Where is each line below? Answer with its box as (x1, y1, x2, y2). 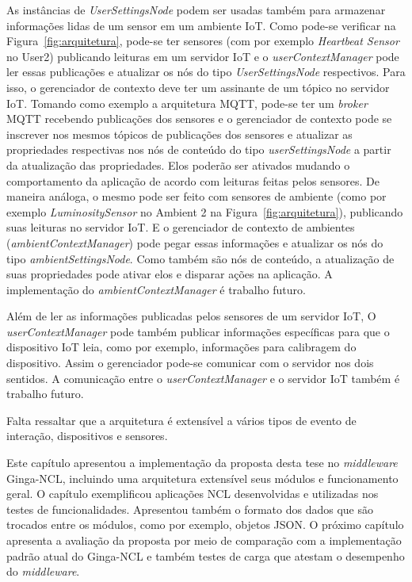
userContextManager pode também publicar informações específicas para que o (6, 323, 390, 339)
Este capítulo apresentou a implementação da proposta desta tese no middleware (6, 454, 398, 471)
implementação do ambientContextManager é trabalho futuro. (6, 281, 306, 297)
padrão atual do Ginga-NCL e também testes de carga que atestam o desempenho (6, 547, 405, 564)
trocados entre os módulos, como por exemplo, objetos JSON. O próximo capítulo (6, 516, 404, 533)
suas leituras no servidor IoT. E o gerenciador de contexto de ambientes (6, 219, 355, 235)
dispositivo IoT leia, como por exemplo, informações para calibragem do (6, 339, 357, 355)
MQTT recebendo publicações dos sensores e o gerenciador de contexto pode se (6, 110, 392, 127)
